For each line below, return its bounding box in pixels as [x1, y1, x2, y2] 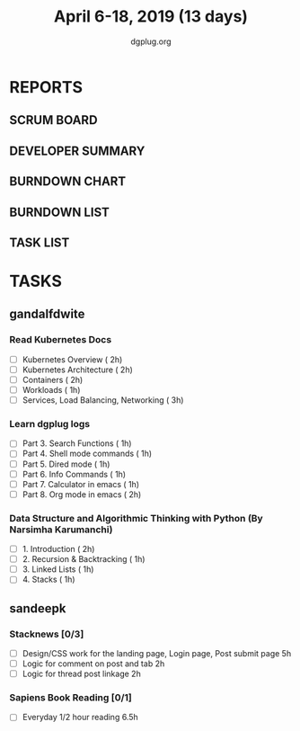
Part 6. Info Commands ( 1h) [22, 468, 127, 479]
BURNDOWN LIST [9, 204, 110, 219]
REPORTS [9, 76, 84, 97]
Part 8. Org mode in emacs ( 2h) [22, 488, 142, 500]
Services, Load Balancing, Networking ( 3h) [22, 395, 184, 406]
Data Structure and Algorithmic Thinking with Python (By [9, 512, 263, 524]
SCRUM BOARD [9, 112, 98, 128]
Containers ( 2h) [22, 374, 84, 385]
